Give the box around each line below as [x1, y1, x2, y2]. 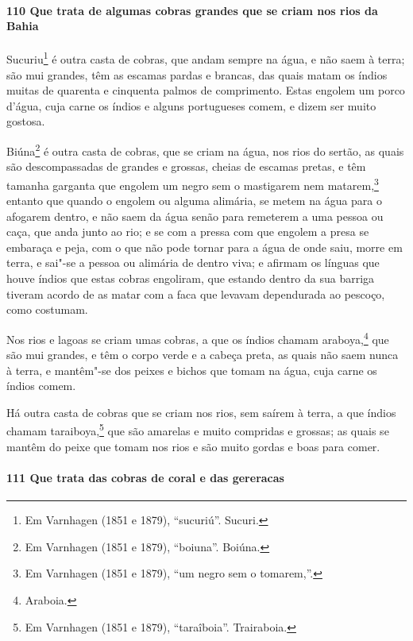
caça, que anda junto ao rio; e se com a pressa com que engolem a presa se [6, 223, 369, 240]
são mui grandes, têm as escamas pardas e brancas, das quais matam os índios [6, 66, 388, 83]
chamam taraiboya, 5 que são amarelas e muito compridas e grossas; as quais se [6, 420, 389, 439]
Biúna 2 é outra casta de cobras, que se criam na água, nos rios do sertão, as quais [6, 141, 404, 159]
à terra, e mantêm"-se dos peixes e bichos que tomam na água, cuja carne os [6, 361, 377, 378]
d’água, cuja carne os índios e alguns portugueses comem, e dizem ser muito [6, 97, 376, 114]
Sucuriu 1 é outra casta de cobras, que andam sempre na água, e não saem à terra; [6, 48, 405, 68]
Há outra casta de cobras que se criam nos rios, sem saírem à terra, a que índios [6, 404, 396, 420]
